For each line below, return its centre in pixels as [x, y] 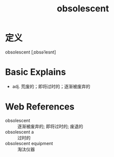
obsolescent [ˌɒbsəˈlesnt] [31, 52]
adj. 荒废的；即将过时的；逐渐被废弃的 [51, 86]
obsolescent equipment [29, 143]
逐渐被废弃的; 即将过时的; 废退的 [50, 126]
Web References [40, 107]
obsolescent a [19, 132]
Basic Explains [36, 72]
